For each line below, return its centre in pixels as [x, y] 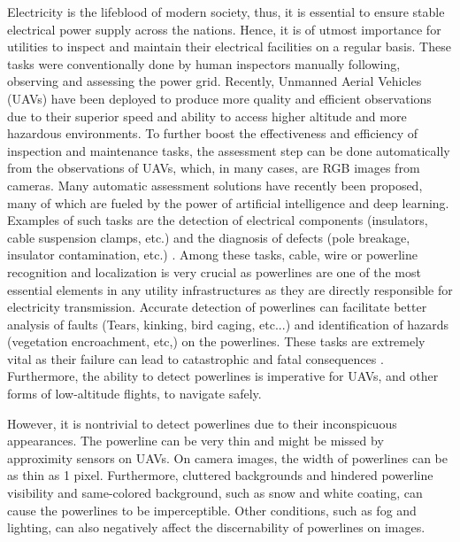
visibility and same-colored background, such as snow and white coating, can [215, 493]
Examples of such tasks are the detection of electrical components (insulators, [218, 220]
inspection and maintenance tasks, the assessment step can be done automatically [229, 150]
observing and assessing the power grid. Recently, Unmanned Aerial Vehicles [215, 81]
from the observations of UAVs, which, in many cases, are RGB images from [214, 168]
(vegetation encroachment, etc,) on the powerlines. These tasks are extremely [216, 341]
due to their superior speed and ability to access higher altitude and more [207, 116]
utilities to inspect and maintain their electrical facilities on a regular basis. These [229, 46]
